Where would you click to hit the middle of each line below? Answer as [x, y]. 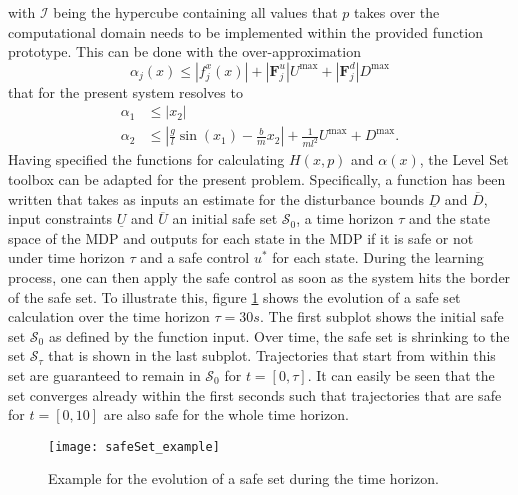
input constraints [60, 218]
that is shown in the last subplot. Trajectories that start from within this [272, 355]
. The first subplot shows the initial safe [381, 316]
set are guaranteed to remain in [104, 374]
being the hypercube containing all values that [195, 12]
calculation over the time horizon [109, 316]
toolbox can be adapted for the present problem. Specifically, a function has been [257, 179]
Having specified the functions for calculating [146, 159]
